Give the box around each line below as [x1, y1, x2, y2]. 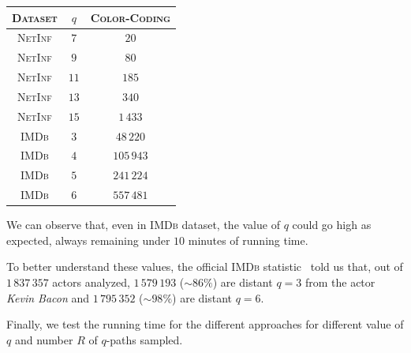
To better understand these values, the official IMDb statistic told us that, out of [6, 258, 403, 275]
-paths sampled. [106, 331, 183, 347]
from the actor [305, 273, 376, 290]
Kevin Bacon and [6, 289, 90, 306]
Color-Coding [90, 9, 171, 25]
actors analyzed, [52, 273, 130, 290]
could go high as [292, 216, 372, 233]
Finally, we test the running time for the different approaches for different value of [6, 316, 404, 332]
